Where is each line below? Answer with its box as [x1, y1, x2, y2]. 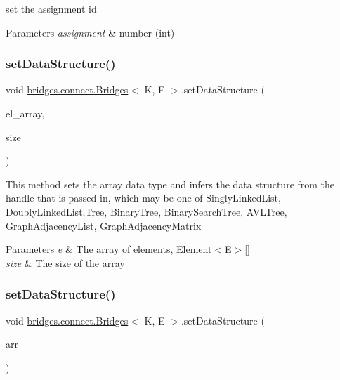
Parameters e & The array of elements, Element [6, 242, 212, 256]
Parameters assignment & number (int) [6, 25, 175, 39]
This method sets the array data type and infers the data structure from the [6, 176, 335, 191]
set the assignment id [6, 1, 97, 15]
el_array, [6, 106, 45, 120]
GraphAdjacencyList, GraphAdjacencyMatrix [6, 218, 202, 232]
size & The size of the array [6, 255, 125, 270]
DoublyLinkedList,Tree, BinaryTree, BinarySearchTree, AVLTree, [6, 204, 287, 218]
